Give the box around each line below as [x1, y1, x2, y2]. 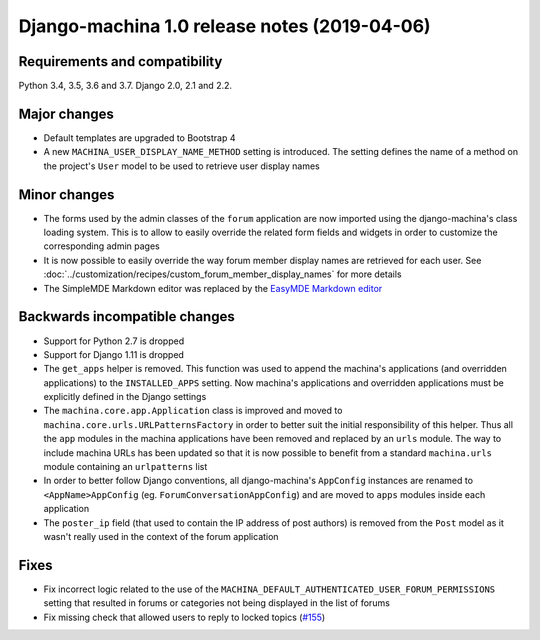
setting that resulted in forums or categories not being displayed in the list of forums [43, 597, 390, 609]
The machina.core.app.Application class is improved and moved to [43, 405, 343, 417]
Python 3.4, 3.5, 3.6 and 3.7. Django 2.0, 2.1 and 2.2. [18, 80, 233, 92]
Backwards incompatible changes [18, 308, 235, 325]
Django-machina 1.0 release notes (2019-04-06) [18, 15, 431, 37]
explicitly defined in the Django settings [43, 391, 207, 403]
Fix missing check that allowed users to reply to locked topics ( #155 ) [43, 611, 326, 623]
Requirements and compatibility [18, 53, 223, 70]
